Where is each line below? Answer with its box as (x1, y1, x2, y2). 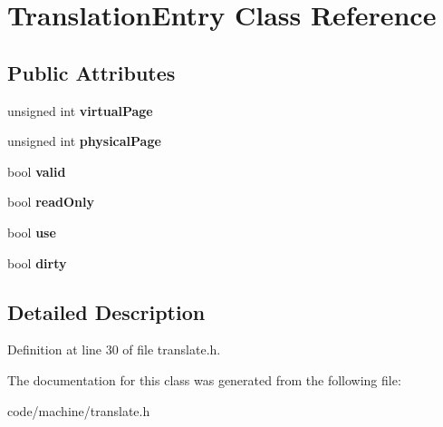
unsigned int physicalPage (7, 131, 161, 150)
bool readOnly (7, 192, 94, 211)
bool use (7, 222, 56, 241)
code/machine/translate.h (7, 401, 150, 420)
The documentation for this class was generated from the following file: (7, 370, 401, 389)
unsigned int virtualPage (7, 101, 153, 120)
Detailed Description (7, 297, 206, 325)
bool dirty (7, 253, 67, 272)
